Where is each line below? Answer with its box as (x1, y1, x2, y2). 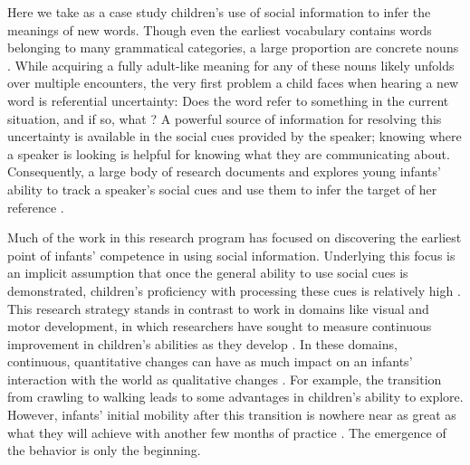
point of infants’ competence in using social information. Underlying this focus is (7, 245, 456, 264)
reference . (7, 197, 64, 216)
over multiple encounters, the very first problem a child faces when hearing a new (7, 73, 459, 92)
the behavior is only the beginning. (7, 441, 201, 460)
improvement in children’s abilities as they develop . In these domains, (7, 334, 398, 353)
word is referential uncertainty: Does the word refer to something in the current (7, 90, 449, 109)
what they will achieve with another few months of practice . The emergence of (7, 422, 446, 441)
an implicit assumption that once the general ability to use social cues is (7, 263, 408, 282)
